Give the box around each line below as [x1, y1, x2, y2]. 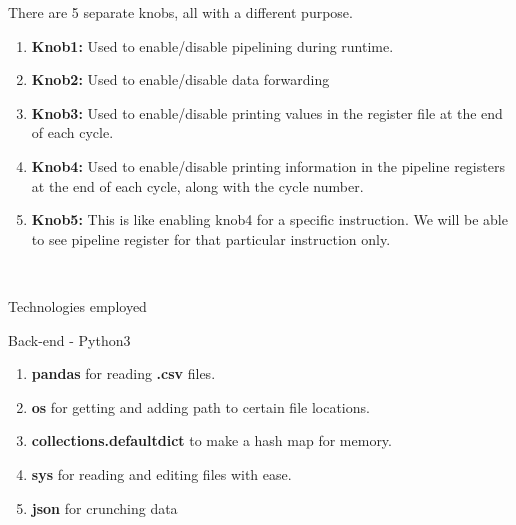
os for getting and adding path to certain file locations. [31, 396, 370, 417]
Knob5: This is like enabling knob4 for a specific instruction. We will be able [31, 209, 508, 230]
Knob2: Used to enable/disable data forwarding [31, 69, 330, 90]
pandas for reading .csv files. [31, 363, 216, 384]
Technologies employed [8, 295, 147, 316]
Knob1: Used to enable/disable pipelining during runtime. [31, 35, 394, 56]
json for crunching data [31, 497, 178, 518]
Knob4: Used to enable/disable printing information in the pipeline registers [31, 155, 505, 176]
